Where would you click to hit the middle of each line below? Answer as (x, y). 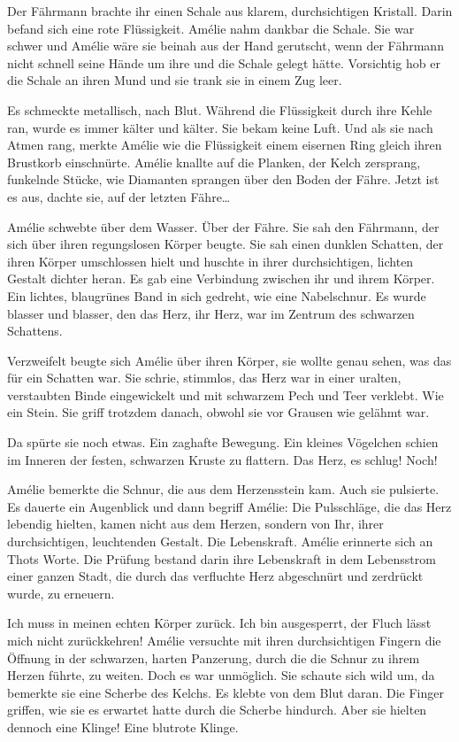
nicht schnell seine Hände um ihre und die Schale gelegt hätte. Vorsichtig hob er (224, 62)
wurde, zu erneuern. (61, 593)
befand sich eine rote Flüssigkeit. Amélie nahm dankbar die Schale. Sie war (211, 28)
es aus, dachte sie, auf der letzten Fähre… (119, 196)
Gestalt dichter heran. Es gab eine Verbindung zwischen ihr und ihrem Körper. (221, 278)
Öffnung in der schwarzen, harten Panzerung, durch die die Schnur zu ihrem (214, 657)
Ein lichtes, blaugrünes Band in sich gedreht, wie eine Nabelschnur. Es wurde (217, 295)
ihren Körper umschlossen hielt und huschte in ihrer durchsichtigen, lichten (210, 261)
